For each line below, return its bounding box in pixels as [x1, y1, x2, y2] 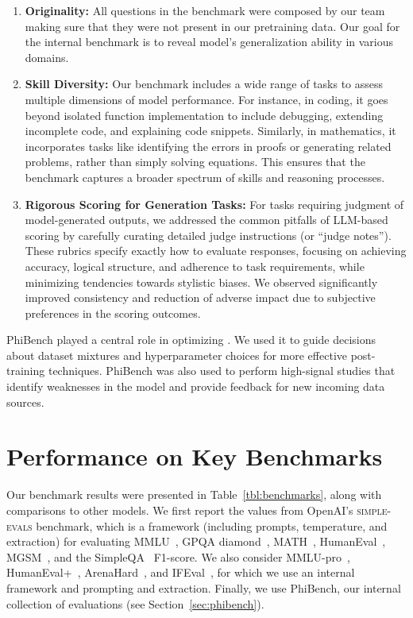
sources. [6, 393, 44, 410]
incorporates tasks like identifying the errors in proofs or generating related [25, 137, 392, 154]
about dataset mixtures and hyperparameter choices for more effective [6, 346, 347, 363]
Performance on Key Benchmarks [6, 440, 383, 473]
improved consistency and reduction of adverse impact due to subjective [25, 289, 376, 306]
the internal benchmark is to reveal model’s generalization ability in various [25, 33, 394, 50]
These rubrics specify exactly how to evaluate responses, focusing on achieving [25, 242, 407, 259]
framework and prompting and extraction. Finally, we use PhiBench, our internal [6, 579, 401, 596]
